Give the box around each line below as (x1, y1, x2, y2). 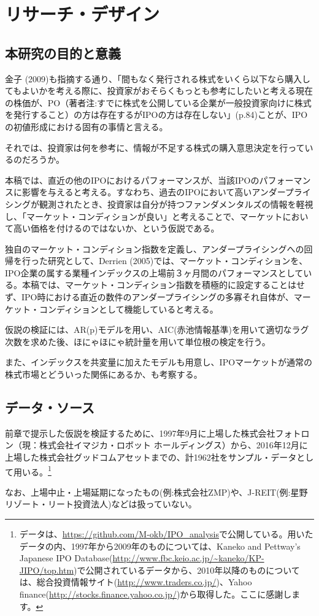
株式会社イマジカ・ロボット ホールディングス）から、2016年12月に (39, 439, 308, 451)
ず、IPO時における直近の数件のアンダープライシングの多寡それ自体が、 (5, 290, 294, 303)
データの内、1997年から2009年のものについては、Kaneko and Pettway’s (19, 539, 301, 552)
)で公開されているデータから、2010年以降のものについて (74, 563, 300, 576)
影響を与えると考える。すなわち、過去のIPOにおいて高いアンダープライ (21, 185, 311, 198)
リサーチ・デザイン (5, 1, 160, 26)
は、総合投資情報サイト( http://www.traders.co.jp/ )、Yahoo (19, 575, 252, 588)
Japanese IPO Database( (19, 552, 113, 564)
